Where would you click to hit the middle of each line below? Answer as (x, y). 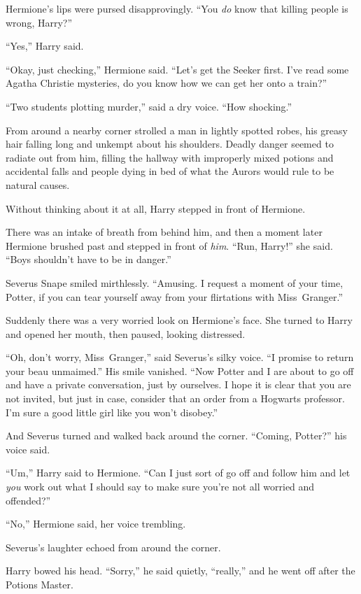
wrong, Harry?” (39, 22)
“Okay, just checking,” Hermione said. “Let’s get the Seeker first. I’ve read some (177, 69)
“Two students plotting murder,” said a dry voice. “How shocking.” (149, 106)
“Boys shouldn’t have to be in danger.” (89, 259)
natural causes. (38, 184)
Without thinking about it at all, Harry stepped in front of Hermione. (156, 208)
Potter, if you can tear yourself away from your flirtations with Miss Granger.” (174, 296)
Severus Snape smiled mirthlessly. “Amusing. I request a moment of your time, (175, 282)
